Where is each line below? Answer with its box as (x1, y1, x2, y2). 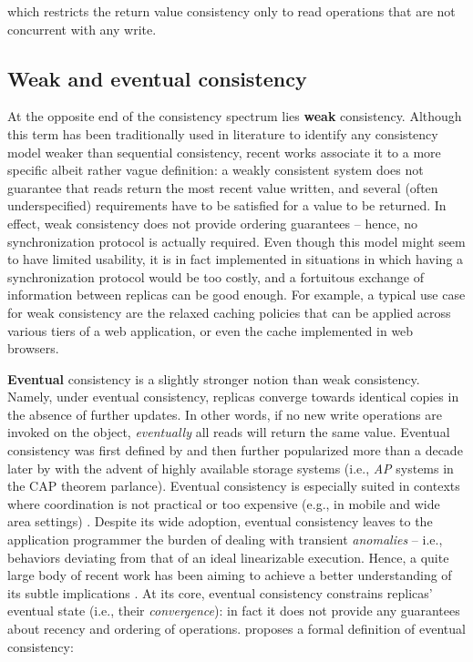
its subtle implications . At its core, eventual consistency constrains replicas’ (7, 583, 433, 602)
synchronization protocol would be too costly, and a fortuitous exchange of (7, 267, 424, 286)
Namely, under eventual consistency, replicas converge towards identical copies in (7, 387, 459, 406)
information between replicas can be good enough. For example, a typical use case (7, 285, 466, 304)
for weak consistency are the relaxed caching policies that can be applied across (7, 302, 451, 321)
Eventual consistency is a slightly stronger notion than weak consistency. (7, 369, 420, 388)
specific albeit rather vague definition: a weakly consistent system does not (7, 160, 424, 179)
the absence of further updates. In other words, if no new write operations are (7, 404, 442, 423)
